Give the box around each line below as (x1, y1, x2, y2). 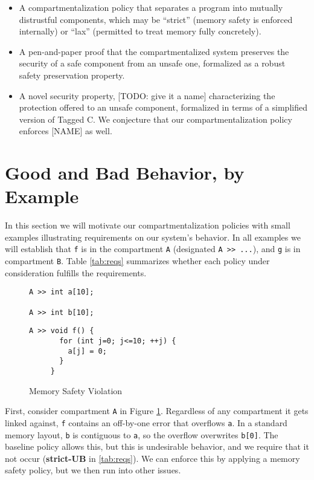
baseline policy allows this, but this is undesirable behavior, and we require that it (5, 440, 309, 453)
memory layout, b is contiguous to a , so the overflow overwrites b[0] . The (5, 428, 278, 441)
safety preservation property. (19, 68, 125, 81)
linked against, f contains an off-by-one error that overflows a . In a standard (5, 416, 287, 429)
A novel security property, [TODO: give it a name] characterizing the (19, 89, 275, 102)
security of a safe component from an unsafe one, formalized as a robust (19, 57, 286, 70)
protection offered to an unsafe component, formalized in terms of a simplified (19, 101, 307, 114)
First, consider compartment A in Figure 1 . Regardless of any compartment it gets (5, 404, 309, 417)
